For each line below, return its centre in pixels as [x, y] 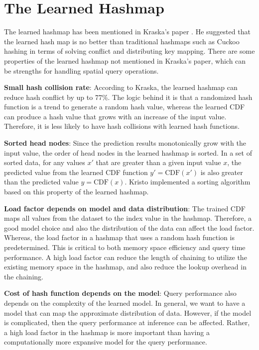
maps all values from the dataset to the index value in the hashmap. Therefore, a [128, 218]
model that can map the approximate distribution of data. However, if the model [128, 312]
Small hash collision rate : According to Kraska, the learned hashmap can [121, 87]
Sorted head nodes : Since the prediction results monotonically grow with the [125, 143]
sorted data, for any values [45, 162]
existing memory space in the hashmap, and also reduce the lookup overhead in [125, 267]
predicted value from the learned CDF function [76, 172]
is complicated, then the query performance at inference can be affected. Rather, [127, 322]
